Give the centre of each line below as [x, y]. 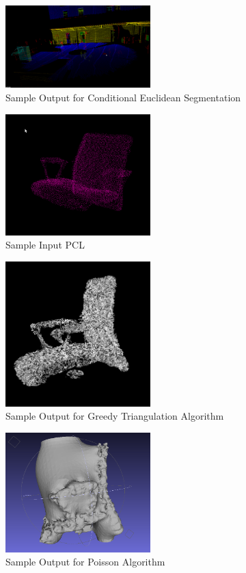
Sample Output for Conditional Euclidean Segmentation [123, 98]
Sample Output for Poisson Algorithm [85, 562]
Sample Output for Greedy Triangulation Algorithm [115, 416]
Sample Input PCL [45, 245]
